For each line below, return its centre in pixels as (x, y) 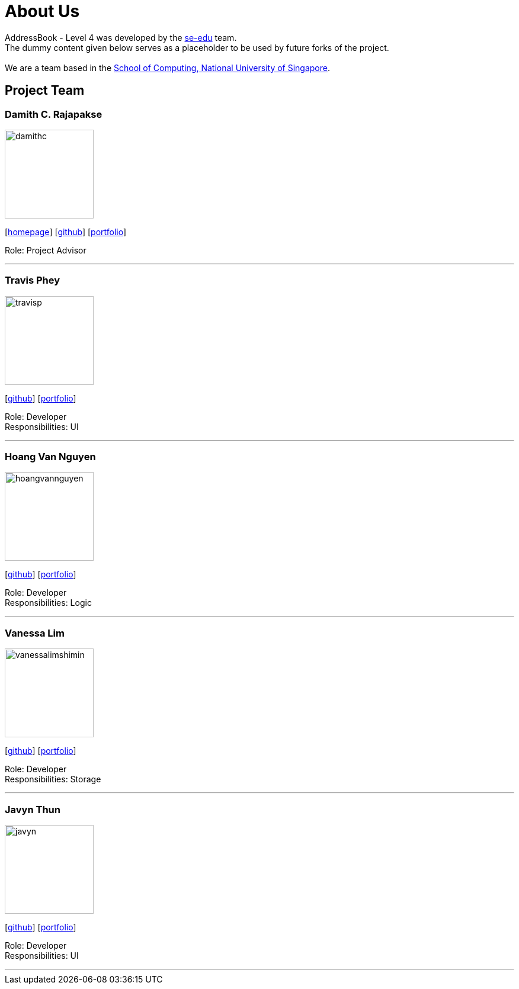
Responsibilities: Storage (53, 779)
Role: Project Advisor (46, 250)
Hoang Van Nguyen (50, 457)
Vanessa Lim (35, 633)
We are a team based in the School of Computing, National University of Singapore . (168, 68)
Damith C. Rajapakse (54, 114)
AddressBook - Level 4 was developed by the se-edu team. (121, 37)
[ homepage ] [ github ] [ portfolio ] (66, 232)
